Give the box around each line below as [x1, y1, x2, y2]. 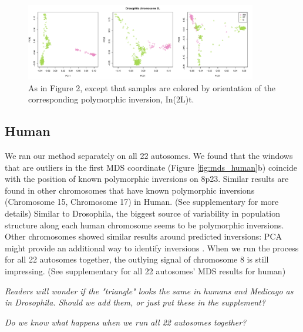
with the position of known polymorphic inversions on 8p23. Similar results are [5, 172, 289, 185]
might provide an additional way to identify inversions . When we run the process [5, 241, 299, 254]
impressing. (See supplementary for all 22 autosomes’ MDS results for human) [5, 264, 286, 277]
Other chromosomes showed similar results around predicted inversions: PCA [5, 230, 282, 243]
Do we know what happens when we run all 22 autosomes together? [5, 316, 247, 328]
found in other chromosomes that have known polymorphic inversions [5, 184, 255, 196]
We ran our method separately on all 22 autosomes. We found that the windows [5, 150, 293, 162]
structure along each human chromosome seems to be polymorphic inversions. [5, 218, 284, 231]
